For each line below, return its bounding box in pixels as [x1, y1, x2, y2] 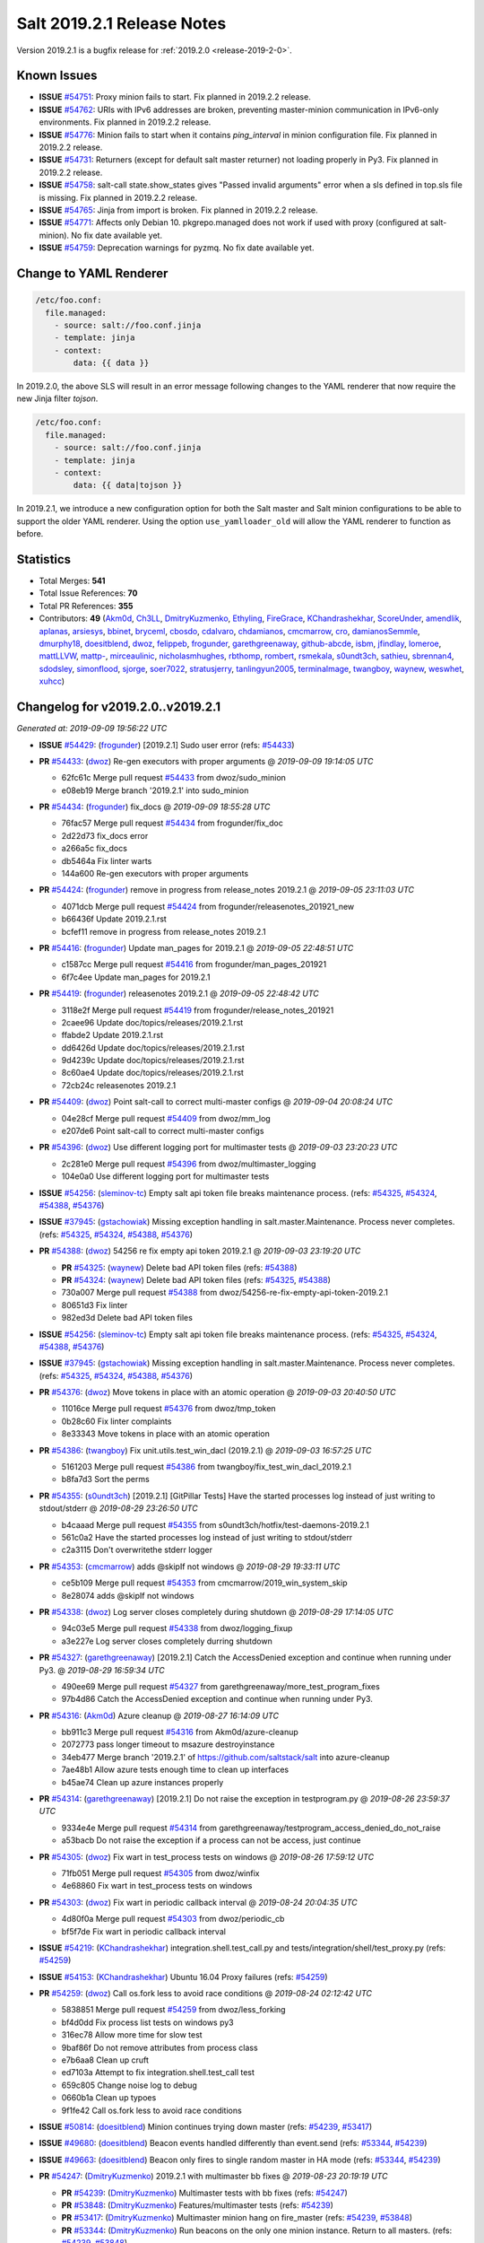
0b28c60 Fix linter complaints [61, 1416, 172, 1427]
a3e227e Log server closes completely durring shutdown [61, 1636, 272, 1646]
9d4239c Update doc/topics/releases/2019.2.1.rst [61, 1055, 245, 1066]
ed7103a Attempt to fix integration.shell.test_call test [61, 2067, 255, 2078]
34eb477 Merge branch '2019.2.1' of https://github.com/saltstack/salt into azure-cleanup [61, 1751, 390, 1762]
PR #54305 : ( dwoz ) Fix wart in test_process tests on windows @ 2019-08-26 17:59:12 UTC [39, 1851, 375, 1862]
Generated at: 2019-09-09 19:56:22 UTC [16, 723, 168, 734]
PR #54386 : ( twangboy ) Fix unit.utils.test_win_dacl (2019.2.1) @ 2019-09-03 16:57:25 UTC [39, 1444, 372, 1455]
